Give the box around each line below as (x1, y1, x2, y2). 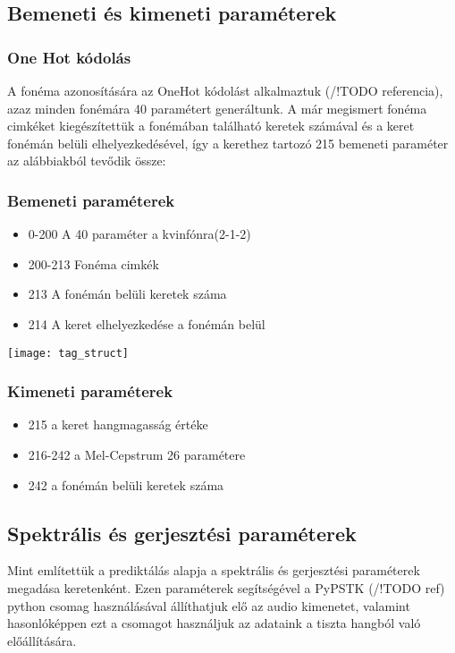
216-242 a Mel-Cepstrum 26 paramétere (28, 445, 246, 464)
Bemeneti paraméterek (7, 189, 175, 211)
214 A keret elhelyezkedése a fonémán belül (28, 314, 265, 333)
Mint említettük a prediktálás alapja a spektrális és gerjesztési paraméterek (7, 561, 420, 580)
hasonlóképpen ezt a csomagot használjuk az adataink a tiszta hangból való (7, 614, 421, 632)
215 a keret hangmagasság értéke (28, 415, 208, 434)
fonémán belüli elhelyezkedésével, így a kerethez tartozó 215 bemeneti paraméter (7, 133, 449, 152)
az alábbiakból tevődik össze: (7, 151, 166, 170)
